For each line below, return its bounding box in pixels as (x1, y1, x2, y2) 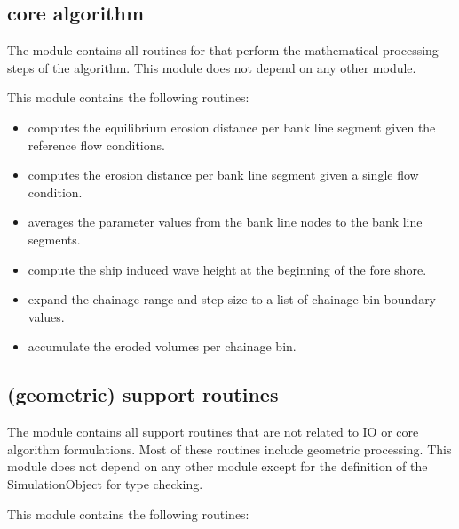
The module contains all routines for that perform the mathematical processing (7, 41, 439, 60)
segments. (28, 229, 81, 248)
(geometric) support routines (7, 381, 279, 408)
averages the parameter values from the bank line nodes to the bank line (28, 212, 423, 231)
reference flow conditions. (28, 135, 165, 154)
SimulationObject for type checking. (7, 474, 203, 493)
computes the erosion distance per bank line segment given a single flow (28, 165, 419, 184)
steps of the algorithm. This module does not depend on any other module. (7, 58, 416, 76)
